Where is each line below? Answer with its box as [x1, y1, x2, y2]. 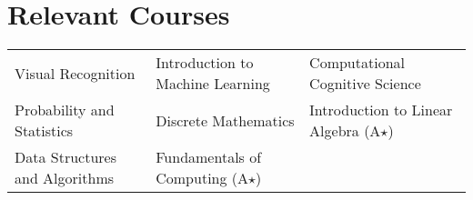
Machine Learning [156, 73, 270, 95]
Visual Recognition [15, 62, 136, 84]
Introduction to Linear [309, 99, 453, 121]
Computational [309, 52, 405, 74]
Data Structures [15, 146, 116, 168]
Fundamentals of [156, 146, 262, 168]
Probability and [15, 99, 115, 121]
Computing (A [156, 167, 249, 189]
